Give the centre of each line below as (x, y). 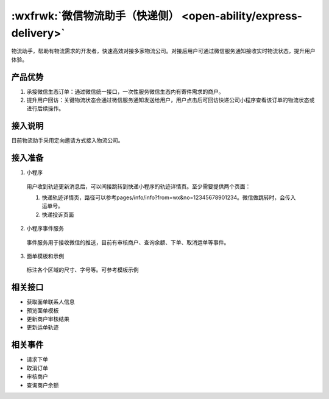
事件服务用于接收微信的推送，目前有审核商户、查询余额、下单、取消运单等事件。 (128, 242)
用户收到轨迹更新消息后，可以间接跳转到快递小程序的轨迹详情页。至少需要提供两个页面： (139, 186)
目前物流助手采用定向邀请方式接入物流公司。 (67, 141)
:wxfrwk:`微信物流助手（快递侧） (95, 16)
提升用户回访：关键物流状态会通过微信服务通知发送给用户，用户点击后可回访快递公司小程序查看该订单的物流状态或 (171, 100)
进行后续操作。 (45, 108)
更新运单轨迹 (43, 327)
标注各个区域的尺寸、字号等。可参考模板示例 (83, 270)
